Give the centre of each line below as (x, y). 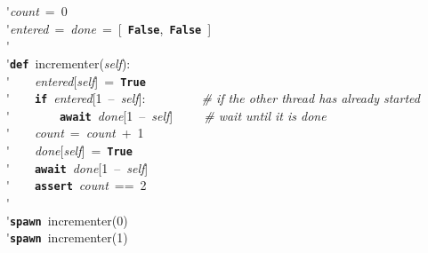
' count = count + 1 (75, 133)
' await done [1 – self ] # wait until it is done (166, 115)
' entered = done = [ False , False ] (109, 28)
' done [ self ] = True (69, 150)
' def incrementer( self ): (69, 63)
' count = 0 (37, 11)
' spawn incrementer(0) (67, 220)
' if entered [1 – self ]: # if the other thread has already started (213, 98)
